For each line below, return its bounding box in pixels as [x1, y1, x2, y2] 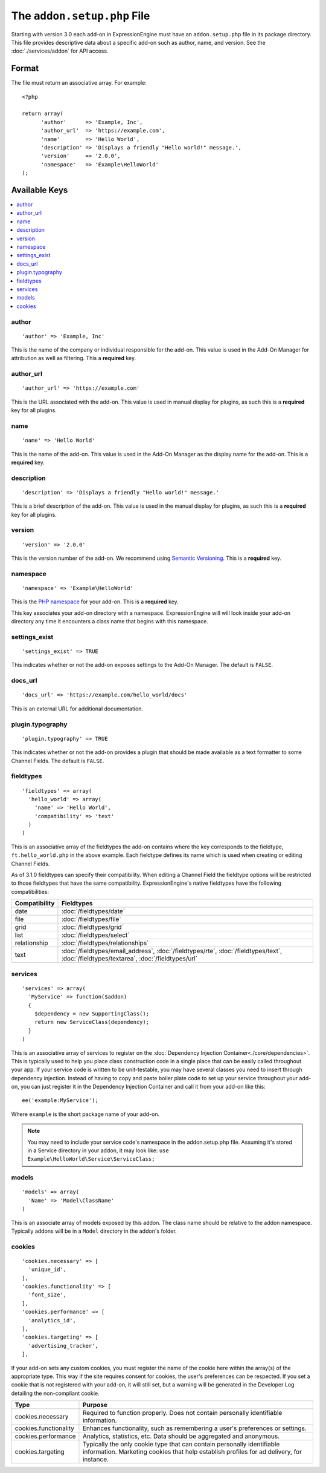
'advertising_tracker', [28, 1342, 99, 1349]
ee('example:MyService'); [22, 1097, 99, 1104]
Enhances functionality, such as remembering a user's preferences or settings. [82, 1424, 307, 1432]
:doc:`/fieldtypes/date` [61, 907, 126, 916]
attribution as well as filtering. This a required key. [11, 355, 136, 362]
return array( [22, 110, 63, 117]
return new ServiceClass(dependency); [34, 1019, 150, 1026]
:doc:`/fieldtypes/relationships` [61, 939, 149, 947]
